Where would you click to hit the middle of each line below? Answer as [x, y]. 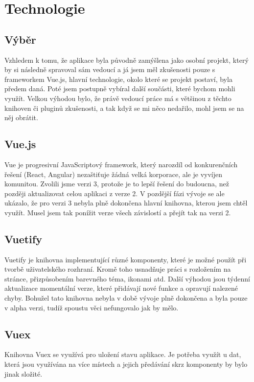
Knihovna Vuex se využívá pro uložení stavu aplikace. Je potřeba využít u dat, [123, 354]
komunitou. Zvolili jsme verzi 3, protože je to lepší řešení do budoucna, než [117, 184]
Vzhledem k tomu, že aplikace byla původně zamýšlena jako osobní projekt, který [127, 60]
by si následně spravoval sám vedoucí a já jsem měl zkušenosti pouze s [110, 69]
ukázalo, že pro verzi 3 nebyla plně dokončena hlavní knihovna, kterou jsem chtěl [126, 203]
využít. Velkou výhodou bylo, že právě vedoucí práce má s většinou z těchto [118, 98]
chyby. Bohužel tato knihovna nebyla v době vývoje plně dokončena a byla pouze [126, 298]
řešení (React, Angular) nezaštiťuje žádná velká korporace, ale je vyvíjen [114, 174]
